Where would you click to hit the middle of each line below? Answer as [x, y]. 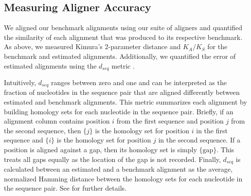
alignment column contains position [57, 121]
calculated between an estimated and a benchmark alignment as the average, [118, 169]
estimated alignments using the [50, 65]
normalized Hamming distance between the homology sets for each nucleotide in [123, 178]
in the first [212, 130]
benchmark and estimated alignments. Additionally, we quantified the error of [120, 56]
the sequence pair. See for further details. [65, 188]
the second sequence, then [43, 130]
